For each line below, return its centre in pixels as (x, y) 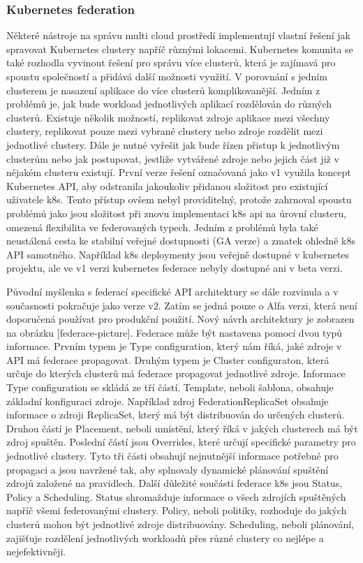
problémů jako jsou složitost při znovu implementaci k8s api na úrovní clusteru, (177, 213)
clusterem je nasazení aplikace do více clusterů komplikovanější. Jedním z (163, 90)
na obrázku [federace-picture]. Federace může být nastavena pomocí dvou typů (175, 332)
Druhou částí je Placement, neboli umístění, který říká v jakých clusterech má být (182, 428)
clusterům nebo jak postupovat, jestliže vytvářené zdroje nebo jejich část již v (173, 158)
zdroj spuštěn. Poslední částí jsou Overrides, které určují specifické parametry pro (181, 442)
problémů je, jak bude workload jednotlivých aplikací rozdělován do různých (169, 104)
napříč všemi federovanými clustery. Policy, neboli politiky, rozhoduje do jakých (177, 510)
